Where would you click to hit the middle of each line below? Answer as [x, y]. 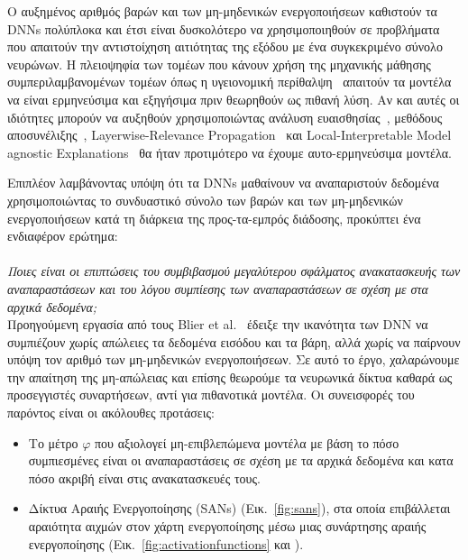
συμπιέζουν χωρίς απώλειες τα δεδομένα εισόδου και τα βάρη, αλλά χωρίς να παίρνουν [234, 341]
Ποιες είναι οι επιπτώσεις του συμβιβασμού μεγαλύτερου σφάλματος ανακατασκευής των [234, 271]
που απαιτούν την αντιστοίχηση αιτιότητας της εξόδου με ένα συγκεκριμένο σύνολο [225, 46]
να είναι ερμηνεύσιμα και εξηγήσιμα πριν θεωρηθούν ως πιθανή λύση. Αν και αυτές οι [234, 99]
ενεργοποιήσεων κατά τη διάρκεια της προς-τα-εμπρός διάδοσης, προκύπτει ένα [214, 218]
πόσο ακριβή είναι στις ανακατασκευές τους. [144, 477]
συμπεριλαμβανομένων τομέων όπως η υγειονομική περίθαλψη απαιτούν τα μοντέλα [229, 82]
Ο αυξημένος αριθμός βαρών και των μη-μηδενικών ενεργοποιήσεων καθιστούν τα [222, 11]
